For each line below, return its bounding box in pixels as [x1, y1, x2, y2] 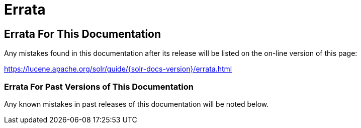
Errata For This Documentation [4, 27, 161, 40]
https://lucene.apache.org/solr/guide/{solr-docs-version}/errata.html [4, 65, 232, 74]
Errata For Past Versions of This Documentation [4, 81, 194, 92]
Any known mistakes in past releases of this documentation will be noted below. [4, 99, 269, 108]
